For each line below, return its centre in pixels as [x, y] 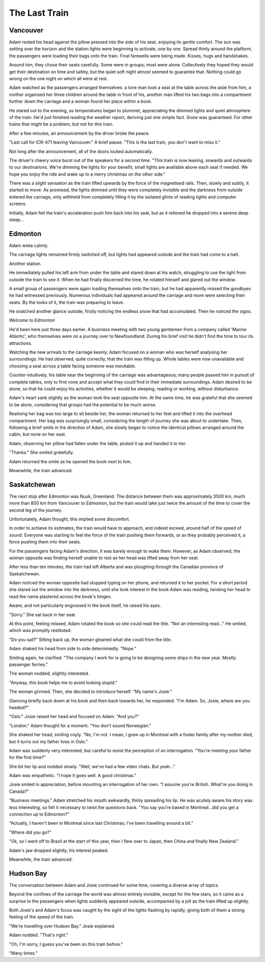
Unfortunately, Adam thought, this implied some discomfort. [69, 519]
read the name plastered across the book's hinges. [61, 596]
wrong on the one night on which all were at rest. [58, 79]
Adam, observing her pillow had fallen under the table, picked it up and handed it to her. [98, 443]
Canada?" [19, 791]
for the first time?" [27, 757]
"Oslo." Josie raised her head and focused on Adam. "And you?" [74, 717]
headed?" [19, 707]
